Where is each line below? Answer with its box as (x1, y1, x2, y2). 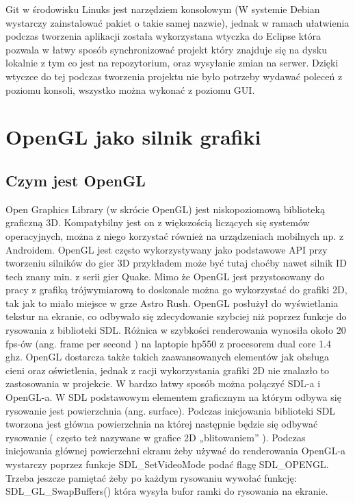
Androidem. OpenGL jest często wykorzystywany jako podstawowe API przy (5, 242, 328, 256)
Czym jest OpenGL (5, 169, 146, 191)
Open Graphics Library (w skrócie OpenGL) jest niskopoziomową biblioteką (5, 201, 325, 216)
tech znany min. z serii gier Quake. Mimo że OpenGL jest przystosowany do (5, 269, 325, 283)
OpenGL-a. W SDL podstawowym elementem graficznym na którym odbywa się (5, 390, 341, 404)
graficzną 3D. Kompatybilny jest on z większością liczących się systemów (5, 215, 310, 230)
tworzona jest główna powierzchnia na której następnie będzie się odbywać (5, 417, 318, 431)
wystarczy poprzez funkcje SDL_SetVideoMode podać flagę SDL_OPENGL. (5, 457, 329, 471)
